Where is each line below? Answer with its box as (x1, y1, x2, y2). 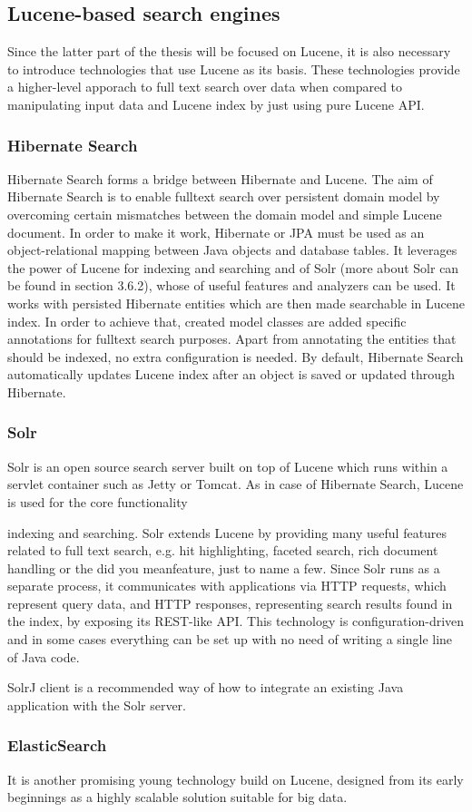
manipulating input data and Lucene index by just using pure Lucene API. (7, 94, 425, 113)
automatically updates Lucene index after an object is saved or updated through (7, 365, 455, 384)
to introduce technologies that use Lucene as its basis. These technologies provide (7, 59, 460, 78)
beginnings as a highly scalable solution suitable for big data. (7, 788, 348, 807)
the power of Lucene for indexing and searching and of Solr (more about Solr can (7, 258, 459, 277)
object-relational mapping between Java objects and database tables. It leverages (7, 240, 457, 259)
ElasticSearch (7, 734, 107, 757)
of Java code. (7, 647, 80, 666)
